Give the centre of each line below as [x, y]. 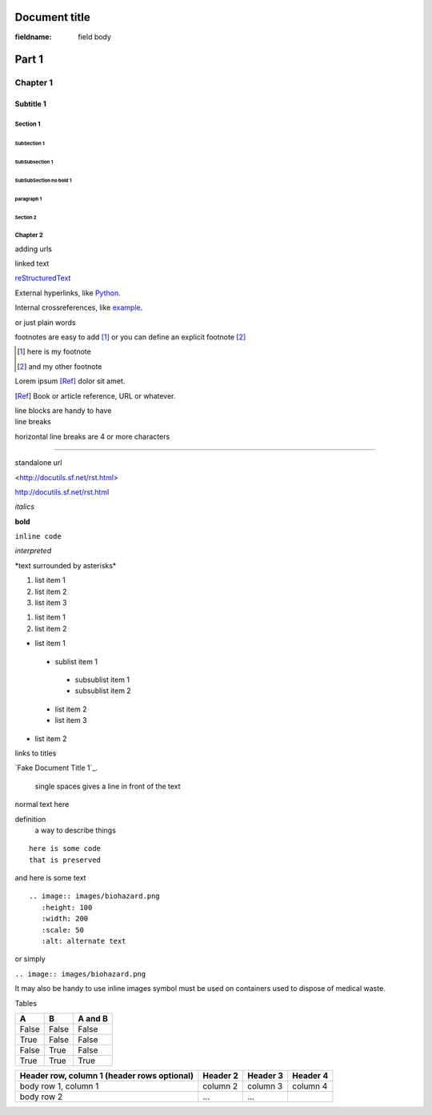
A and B [93, 1018]
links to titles [36, 753]
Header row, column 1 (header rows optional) [106, 1075]
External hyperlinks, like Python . [68, 293]
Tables [26, 1003]
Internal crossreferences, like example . [79, 307]
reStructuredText [43, 278]
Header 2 [221, 1075]
